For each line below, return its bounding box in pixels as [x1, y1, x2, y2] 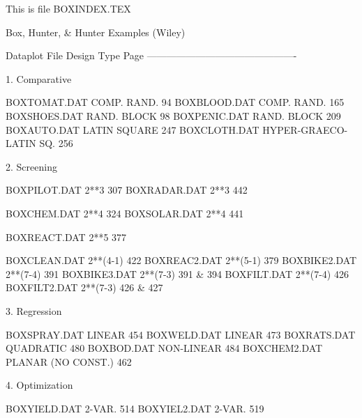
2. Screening [6, 159, 57, 173]
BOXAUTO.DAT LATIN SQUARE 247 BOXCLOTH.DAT [6, 122, 259, 137]
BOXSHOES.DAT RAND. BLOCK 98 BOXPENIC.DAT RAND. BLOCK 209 [6, 108, 341, 123]
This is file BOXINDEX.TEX [6, 1, 131, 15]
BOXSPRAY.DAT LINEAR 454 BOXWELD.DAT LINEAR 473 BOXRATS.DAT [6, 327, 356, 341]
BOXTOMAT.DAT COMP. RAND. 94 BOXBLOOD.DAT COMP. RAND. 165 [6, 95, 345, 109]
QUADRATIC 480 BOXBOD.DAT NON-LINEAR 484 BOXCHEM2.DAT [6, 341, 323, 355]
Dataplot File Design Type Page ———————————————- [6, 48, 297, 63]
